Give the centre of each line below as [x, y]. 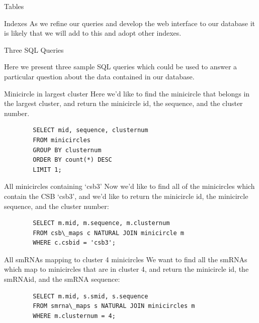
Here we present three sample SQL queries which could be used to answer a [121, 67]
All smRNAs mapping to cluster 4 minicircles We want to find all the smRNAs [126, 259]
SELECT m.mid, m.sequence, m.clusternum [101, 223]
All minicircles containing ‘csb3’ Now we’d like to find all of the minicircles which [129, 186]
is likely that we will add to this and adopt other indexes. [93, 33]
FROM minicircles [62, 140]
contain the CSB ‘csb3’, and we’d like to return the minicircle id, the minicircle [126, 196]
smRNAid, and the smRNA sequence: [62, 279]
